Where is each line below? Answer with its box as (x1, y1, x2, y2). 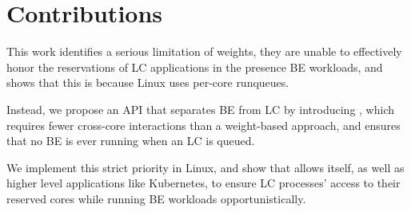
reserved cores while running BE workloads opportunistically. (6, 190, 306, 206)
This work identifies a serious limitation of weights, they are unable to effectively (6, 43, 402, 60)
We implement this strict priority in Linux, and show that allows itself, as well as (6, 159, 405, 175)
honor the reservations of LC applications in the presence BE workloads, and (6, 58, 383, 75)
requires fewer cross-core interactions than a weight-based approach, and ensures (6, 116, 401, 133)
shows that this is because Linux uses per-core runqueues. (6, 74, 289, 91)
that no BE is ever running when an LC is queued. (6, 132, 255, 149)
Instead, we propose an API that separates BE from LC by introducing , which (6, 100, 395, 117)
